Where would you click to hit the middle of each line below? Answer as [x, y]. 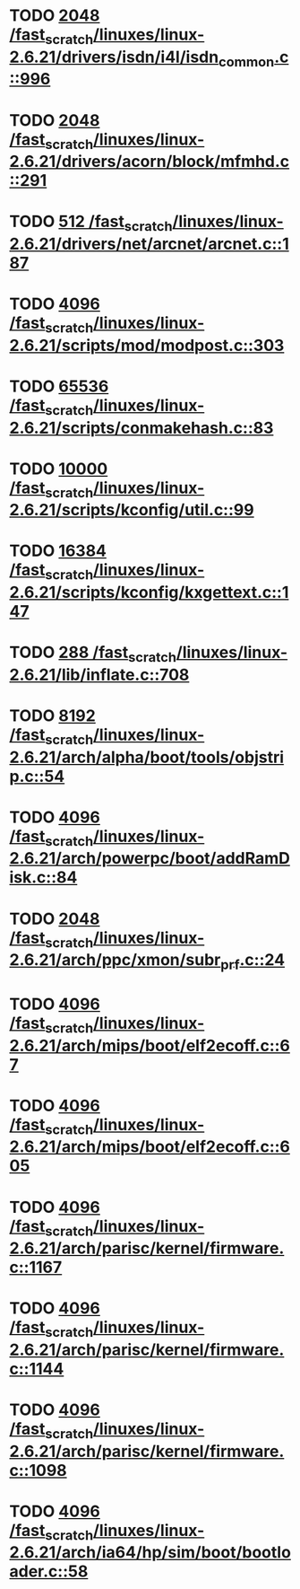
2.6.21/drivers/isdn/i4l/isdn [114, 57]
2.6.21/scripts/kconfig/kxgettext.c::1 [149, 593]
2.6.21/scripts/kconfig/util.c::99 [132, 510]
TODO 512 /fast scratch [91, 223]
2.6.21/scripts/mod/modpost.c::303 [147, 345]
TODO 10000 [59, 469]
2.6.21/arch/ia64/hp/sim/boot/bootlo [150, 1553]
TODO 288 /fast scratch [93, 654]
